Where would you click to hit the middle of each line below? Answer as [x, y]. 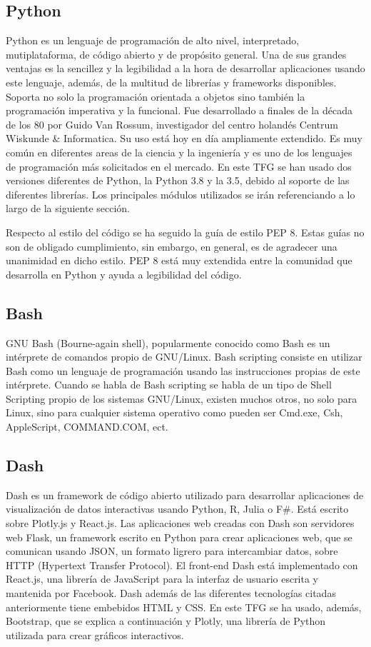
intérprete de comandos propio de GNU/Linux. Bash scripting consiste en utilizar [184, 357]
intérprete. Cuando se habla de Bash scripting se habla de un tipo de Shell [169, 385]
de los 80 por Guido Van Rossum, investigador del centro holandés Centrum [172, 124]
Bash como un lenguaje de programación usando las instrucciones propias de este [183, 370]
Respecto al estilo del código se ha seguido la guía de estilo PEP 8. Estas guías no [185, 232]
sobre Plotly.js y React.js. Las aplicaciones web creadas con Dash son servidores [180, 523]
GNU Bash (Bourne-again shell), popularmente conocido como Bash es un [168, 342]
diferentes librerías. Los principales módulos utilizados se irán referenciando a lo [181, 194]
